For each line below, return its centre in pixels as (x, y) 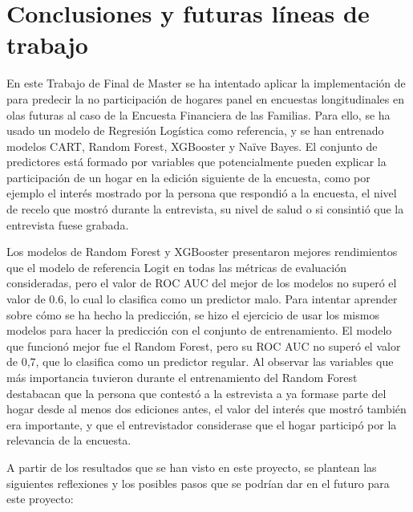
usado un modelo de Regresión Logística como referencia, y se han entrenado (195, 130)
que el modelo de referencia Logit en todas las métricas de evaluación (176, 267)
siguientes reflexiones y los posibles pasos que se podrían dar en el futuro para (198, 483)
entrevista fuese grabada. (68, 224)
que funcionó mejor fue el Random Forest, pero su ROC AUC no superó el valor (204, 345)
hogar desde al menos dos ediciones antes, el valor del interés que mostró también (206, 409)
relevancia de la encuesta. (69, 440)
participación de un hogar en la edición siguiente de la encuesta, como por (188, 177)
